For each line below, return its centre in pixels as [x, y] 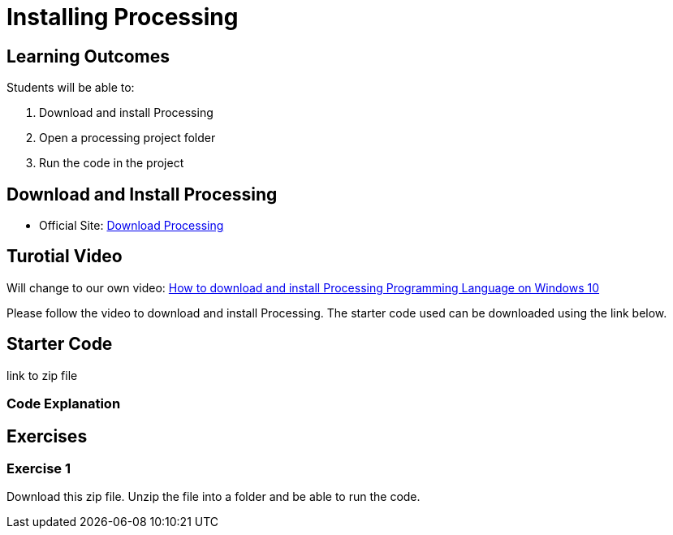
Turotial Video [65, 257]
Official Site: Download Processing [132, 226]
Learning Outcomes [88, 56]
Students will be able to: [71, 88]
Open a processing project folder [127, 138]
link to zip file [42, 375]
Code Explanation [64, 404]
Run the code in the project [112, 163]
